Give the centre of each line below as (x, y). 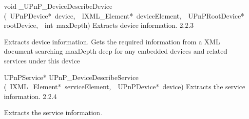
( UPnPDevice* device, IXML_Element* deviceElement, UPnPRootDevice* (124, 15)
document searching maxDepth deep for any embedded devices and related (116, 51)
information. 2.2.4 (30, 96)
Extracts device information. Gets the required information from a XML (112, 41)
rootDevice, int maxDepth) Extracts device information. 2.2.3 (99, 25)
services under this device (42, 60)
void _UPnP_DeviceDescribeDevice (58, 6)
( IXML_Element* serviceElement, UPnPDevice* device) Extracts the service (125, 87)
